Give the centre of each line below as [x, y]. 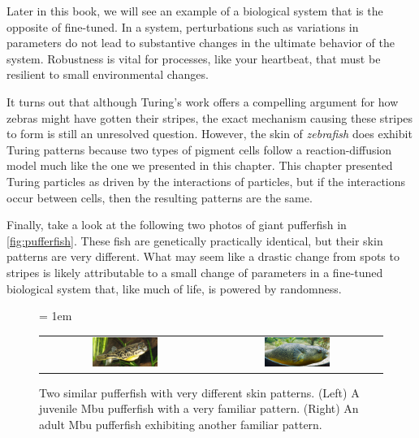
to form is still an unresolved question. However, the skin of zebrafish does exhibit [209, 134]
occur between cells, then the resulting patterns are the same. [160, 197]
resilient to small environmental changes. [108, 74]
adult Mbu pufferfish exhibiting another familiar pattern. [181, 424]
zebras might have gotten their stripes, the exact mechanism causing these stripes [210, 117]
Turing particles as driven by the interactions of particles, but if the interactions [206, 181]
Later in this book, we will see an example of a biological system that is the [195, 11]
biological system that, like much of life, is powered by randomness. [174, 288]
